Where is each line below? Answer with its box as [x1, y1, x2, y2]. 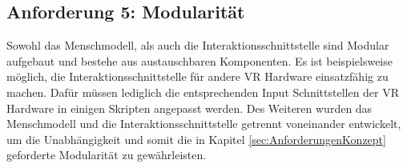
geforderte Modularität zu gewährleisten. [6, 146, 207, 163]
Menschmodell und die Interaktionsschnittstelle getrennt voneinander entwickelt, [6, 115, 401, 132]
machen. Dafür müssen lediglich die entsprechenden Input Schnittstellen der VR [6, 83, 400, 100]
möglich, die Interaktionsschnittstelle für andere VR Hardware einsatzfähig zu [6, 68, 389, 85]
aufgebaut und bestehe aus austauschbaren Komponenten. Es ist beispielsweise [6, 52, 393, 69]
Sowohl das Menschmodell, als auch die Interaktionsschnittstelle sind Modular [6, 37, 389, 54]
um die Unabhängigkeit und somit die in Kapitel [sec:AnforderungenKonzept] [6, 130, 386, 147]
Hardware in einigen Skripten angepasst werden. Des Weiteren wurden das [6, 99, 373, 116]
